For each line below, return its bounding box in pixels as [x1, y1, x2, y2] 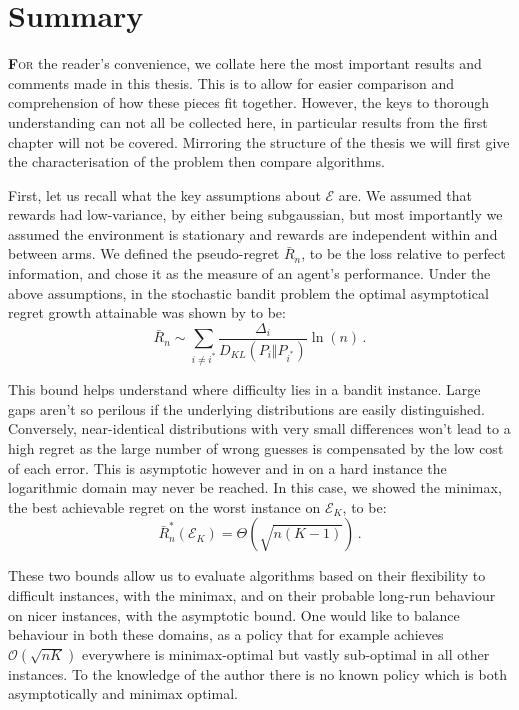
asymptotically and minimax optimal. [8, 683, 238, 704]
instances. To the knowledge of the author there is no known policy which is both [8, 663, 507, 684]
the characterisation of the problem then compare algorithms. [8, 151, 385, 172]
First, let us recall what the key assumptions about [8, 184, 321, 205]
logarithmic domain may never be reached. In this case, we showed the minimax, [8, 477, 502, 498]
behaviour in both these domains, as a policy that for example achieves [8, 624, 444, 645]
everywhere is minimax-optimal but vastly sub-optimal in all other [82, 643, 490, 664]
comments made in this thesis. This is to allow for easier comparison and [8, 72, 454, 93]
